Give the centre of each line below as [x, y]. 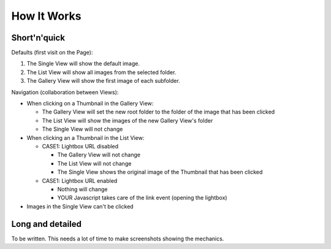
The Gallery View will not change [99, 155]
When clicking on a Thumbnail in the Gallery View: [90, 104]
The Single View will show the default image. [83, 64]
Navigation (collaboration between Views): [65, 92]
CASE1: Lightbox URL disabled [80, 146]
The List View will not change [94, 163]
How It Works [46, 16]
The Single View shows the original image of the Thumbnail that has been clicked [160, 172]
